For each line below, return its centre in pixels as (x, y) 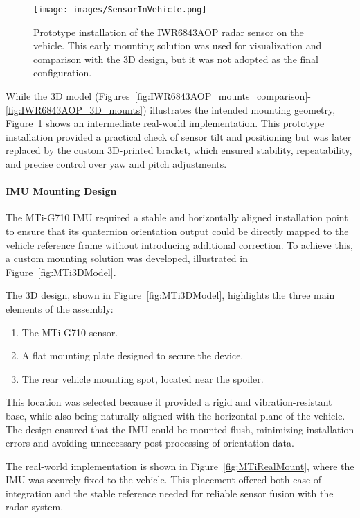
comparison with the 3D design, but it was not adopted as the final (176, 59)
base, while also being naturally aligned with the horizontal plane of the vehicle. (175, 415)
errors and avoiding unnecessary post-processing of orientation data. (150, 443)
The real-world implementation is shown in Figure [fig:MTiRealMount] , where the (180, 466)
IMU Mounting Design (61, 191)
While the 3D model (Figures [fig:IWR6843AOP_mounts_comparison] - (158, 96)
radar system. (35, 507)
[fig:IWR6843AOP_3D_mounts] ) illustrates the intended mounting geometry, (171, 109)
